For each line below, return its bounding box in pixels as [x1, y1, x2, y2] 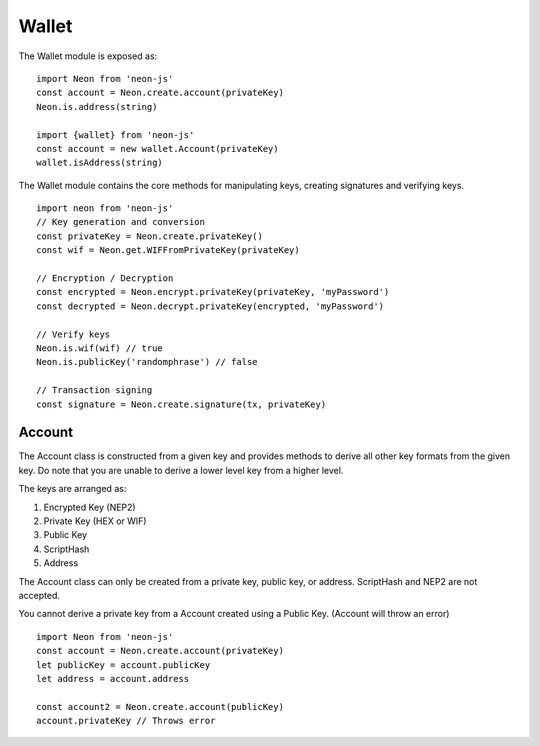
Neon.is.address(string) [36, 101, 158, 112]
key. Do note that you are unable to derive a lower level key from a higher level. [18, 464, 344, 476]
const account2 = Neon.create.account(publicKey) [36, 701, 285, 712]
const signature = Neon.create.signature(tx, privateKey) [36, 398, 327, 410]
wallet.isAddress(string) [36, 157, 164, 169]
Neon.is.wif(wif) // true [36, 342, 164, 354]
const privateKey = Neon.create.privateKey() [36, 230, 264, 242]
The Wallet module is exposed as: [18, 50, 158, 62]
